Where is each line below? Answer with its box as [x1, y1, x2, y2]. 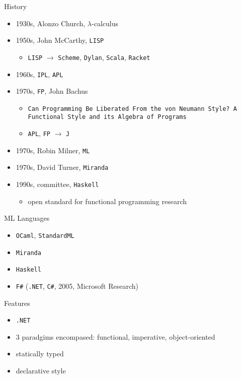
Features [4, 297, 30, 308]
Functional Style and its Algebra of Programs [28, 113, 187, 121]
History [4, 1, 27, 11]
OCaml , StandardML [16, 229, 74, 240]
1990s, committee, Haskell [16, 179, 99, 190]
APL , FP [28, 128, 50, 139]
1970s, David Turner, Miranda [16, 162, 109, 172]
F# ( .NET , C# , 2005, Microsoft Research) [16, 280, 139, 291]
